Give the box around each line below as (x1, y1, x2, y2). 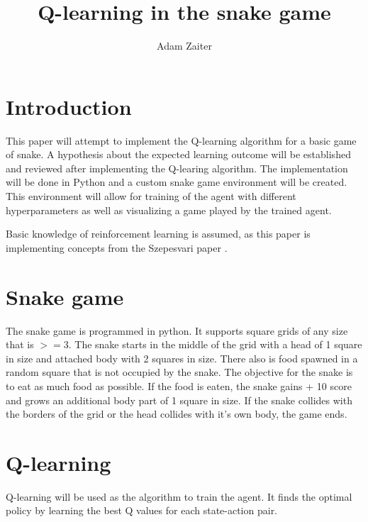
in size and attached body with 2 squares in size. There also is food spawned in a (6, 350, 358, 365)
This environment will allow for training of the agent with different (6, 189, 296, 204)
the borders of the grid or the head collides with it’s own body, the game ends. (6, 406, 347, 421)
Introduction (6, 91, 132, 121)
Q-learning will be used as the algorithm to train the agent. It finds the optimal (6, 489, 352, 504)
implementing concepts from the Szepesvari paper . (6, 240, 228, 255)
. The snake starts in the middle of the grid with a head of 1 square (68, 337, 362, 352)
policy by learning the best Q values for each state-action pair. (6, 503, 278, 518)
